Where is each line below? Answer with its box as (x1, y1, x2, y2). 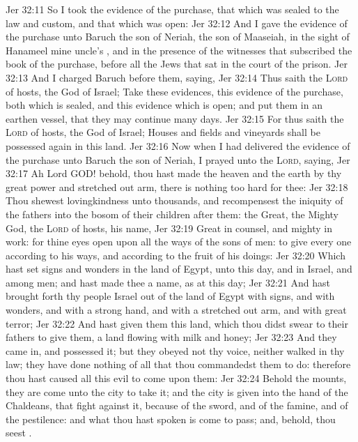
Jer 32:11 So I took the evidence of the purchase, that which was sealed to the (6, 2, 339, 16)
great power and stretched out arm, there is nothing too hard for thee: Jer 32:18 (6, 179, 348, 194)
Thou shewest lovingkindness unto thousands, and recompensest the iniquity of (6, 193, 343, 208)
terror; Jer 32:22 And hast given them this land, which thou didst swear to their (6, 316, 348, 330)
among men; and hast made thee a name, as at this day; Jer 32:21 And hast (6, 275, 331, 289)
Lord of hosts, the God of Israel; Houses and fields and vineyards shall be (6, 125, 320, 139)
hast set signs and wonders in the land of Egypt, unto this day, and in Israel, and (6, 261, 352, 276)
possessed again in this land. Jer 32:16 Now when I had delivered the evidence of (6, 138, 350, 153)
